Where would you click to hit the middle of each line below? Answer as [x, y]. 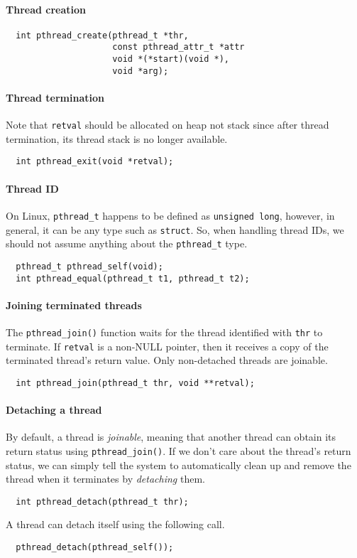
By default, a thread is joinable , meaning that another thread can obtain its [171, 437]
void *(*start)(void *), [171, 59]
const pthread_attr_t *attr [178, 47]
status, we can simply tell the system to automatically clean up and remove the [178, 465]
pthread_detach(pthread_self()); [95, 548]
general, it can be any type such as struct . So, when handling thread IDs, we [175, 229]
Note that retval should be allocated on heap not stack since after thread [167, 125]
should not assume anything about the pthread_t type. [127, 243]
